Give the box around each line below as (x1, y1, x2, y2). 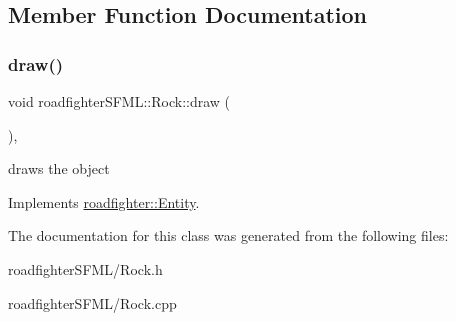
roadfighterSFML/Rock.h (8, 258, 163, 279)
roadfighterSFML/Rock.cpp (8, 292, 177, 313)
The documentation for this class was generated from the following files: (8, 225, 449, 246)
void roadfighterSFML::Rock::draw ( (8, 91, 231, 111)
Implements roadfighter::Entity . (8, 191, 200, 212)
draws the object (8, 158, 110, 179)
